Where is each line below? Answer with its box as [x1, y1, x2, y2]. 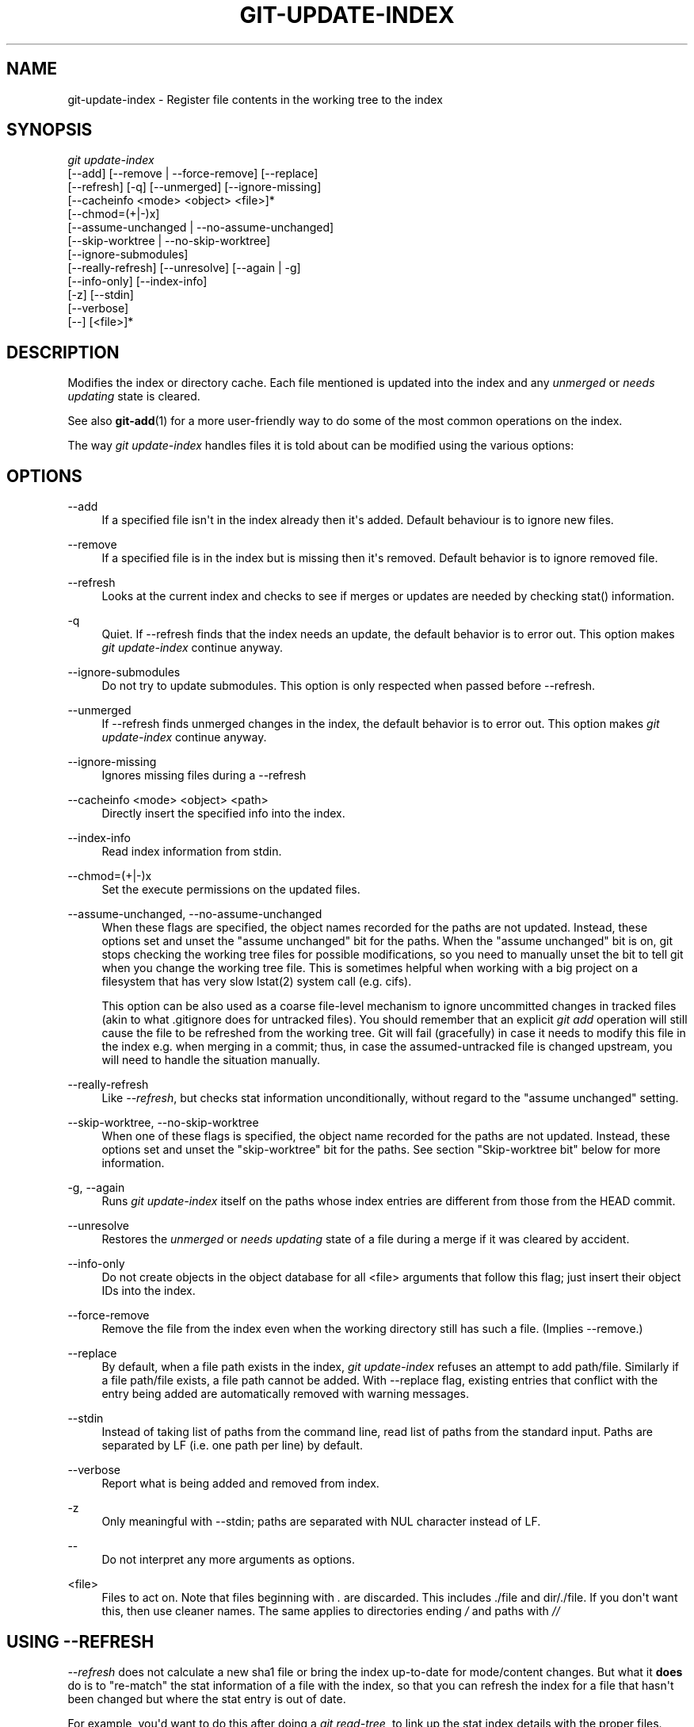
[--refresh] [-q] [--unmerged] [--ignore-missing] [67, 180, 322, 194]
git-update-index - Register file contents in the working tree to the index [67, 92, 443, 106]
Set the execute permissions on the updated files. [101, 883, 360, 897]
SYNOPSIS [6, 120, 93, 140]
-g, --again [67, 1181, 125, 1195]
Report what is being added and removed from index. [101, 1476, 379, 1491]
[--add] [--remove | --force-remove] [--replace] [67, 167, 318, 181]
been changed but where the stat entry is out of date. [67, 1691, 346, 1706]
